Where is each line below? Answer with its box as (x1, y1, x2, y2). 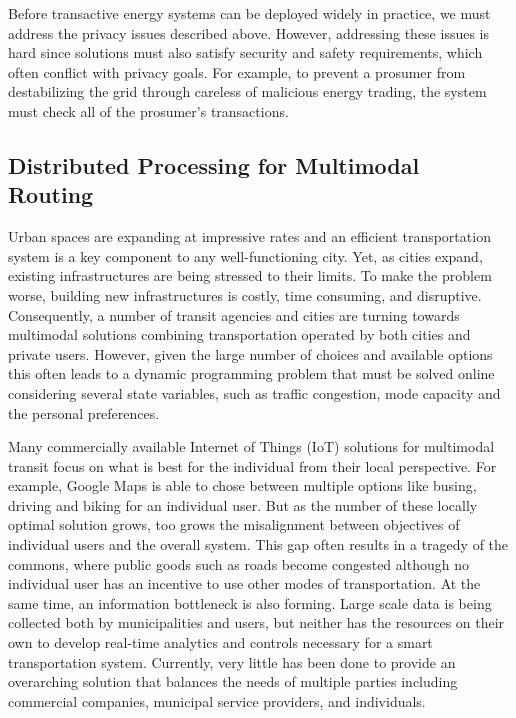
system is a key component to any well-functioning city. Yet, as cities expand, (8, 245, 483, 266)
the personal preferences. (8, 402, 160, 423)
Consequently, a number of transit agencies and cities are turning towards (8, 304, 460, 325)
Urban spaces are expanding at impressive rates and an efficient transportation (8, 226, 491, 247)
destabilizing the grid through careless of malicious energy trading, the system (8, 81, 487, 102)
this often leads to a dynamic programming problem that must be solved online (8, 363, 495, 384)
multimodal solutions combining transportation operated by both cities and (8, 324, 471, 345)
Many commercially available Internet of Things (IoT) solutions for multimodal (8, 436, 495, 457)
